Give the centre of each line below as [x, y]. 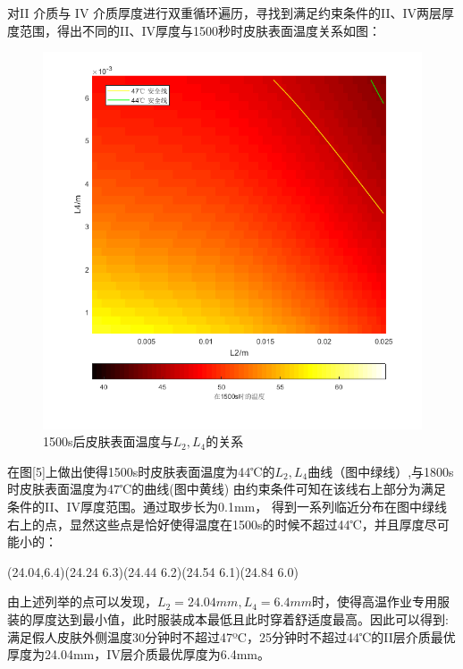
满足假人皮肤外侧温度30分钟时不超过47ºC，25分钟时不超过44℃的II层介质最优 [231, 636]
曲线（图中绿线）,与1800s [381, 471]
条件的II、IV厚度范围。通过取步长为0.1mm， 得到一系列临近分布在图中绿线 [227, 507]
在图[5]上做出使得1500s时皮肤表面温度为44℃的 [141, 471]
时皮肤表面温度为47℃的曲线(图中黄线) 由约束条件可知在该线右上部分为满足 [227, 489]
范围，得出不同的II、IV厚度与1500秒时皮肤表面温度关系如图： [200, 30]
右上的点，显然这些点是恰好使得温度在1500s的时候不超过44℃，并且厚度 [216, 524]
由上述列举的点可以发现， [82, 601]
